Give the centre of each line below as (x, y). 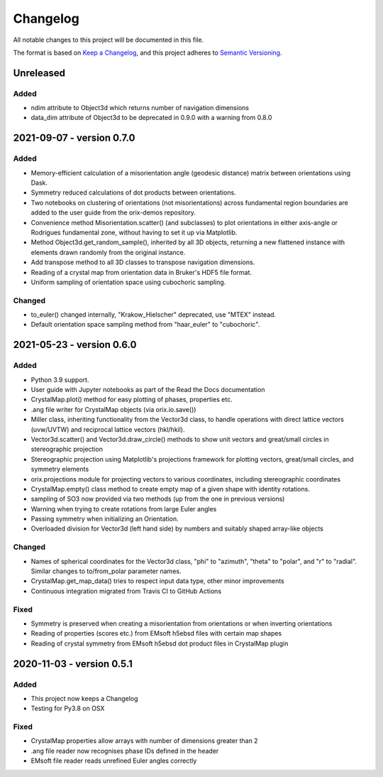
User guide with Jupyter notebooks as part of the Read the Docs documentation (148, 390)
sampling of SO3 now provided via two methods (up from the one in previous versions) (158, 499)
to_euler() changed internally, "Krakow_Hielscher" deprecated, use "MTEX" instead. (154, 315)
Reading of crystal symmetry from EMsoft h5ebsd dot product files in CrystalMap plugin (160, 643)
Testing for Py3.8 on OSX (68, 708)
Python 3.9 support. (60, 379)
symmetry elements (60, 469)
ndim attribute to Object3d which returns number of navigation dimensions (140, 108)
